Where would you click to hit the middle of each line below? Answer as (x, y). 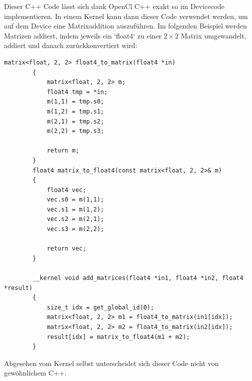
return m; (63, 151)
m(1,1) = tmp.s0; (75, 102)
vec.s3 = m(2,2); (75, 229)
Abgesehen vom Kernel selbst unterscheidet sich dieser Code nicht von (112, 363)
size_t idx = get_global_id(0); (100, 307)
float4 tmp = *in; (77, 92)
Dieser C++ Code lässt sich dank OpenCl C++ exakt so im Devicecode (114, 6)
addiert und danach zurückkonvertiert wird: (71, 45)
